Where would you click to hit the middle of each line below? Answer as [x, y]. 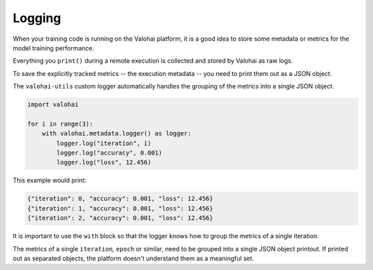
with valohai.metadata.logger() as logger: [116, 134]
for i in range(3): [60, 124]
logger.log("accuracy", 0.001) [109, 153]
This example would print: [49, 180]
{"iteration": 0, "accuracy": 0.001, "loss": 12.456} [120, 199]
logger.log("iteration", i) [104, 143]
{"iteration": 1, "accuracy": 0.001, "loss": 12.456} [120, 208]
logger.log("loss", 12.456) [104, 163]
